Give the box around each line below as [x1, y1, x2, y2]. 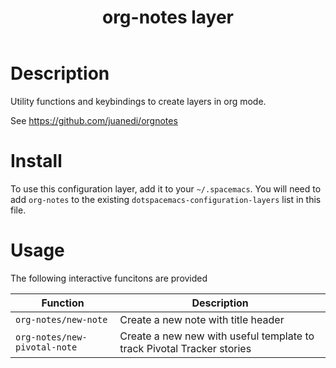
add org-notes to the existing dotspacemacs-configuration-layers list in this [10, 193, 322, 205]
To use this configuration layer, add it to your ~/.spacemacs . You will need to [10, 182, 322, 195]
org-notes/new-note [15, 314, 108, 325]
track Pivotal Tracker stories [119, 341, 252, 355]
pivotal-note [15, 341, 78, 353]
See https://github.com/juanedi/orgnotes [10, 114, 178, 126]
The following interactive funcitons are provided [10, 272, 208, 284]
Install [10, 150, 63, 173]
